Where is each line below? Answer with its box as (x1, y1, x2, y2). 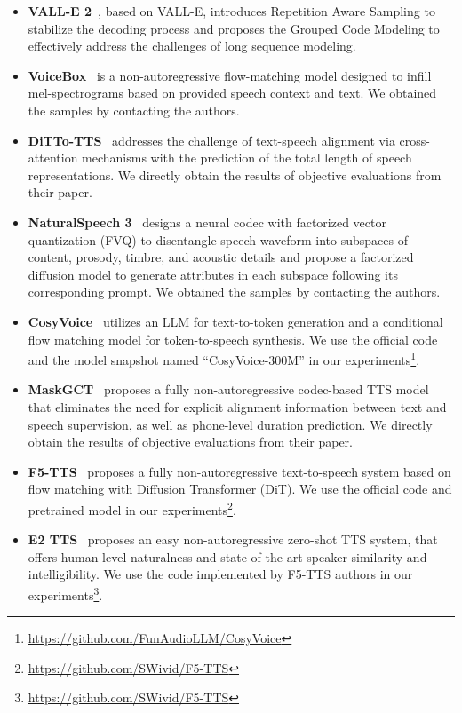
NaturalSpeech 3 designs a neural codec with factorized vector (28, 212, 386, 231)
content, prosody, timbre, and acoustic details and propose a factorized (28, 248, 414, 266)
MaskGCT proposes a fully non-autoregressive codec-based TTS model (28, 380, 429, 399)
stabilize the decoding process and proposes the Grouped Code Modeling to (28, 19, 440, 37)
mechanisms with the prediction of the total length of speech (82, 148, 412, 167)
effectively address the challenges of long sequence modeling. (28, 36, 356, 55)
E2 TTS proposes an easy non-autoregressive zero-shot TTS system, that (28, 530, 438, 549)
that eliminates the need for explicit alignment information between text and (28, 397, 447, 416)
